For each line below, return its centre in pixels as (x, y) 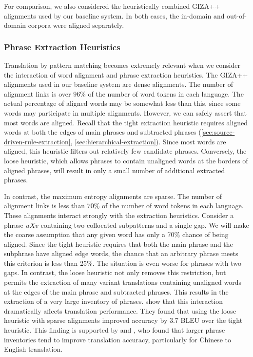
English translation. (33, 349)
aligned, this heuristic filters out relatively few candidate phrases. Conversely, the (125, 151)
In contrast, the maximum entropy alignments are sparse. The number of (113, 196)
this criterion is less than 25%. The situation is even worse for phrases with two (123, 263)
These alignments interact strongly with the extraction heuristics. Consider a (119, 215)
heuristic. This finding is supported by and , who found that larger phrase (115, 330)
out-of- (237, 15)
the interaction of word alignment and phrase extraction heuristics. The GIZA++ (126, 74)
